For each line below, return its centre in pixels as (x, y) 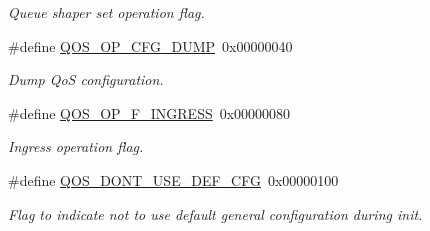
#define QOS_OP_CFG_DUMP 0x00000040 (150, 45)
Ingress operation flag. (76, 146)
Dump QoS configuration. (86, 79)
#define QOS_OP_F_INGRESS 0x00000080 (149, 112)
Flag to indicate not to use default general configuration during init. (215, 213)
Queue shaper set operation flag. (106, 12)
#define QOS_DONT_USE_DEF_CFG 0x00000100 (173, 179)
